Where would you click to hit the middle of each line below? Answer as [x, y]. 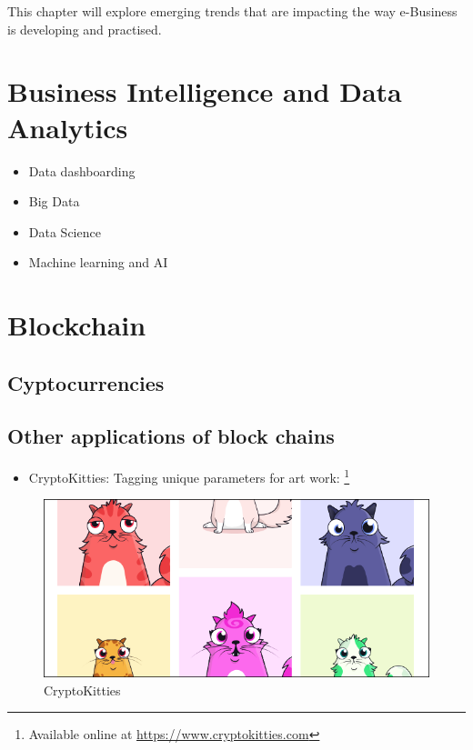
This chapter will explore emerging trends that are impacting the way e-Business [232, 11]
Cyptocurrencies [86, 382]
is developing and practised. [85, 29]
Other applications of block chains [171, 436]
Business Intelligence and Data [205, 91]
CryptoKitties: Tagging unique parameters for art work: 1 [189, 476]
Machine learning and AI [98, 262]
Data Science [65, 231]
